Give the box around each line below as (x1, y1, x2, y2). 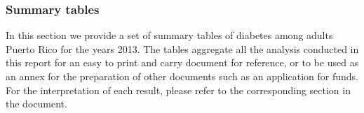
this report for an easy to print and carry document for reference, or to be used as (6, 55, 359, 70)
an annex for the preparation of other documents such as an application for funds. (6, 69, 359, 83)
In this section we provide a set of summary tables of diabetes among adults (6, 28, 333, 43)
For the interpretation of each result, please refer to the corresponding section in (6, 82, 351, 97)
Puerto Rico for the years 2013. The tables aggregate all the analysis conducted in (6, 41, 359, 56)
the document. (6, 96, 67, 111)
